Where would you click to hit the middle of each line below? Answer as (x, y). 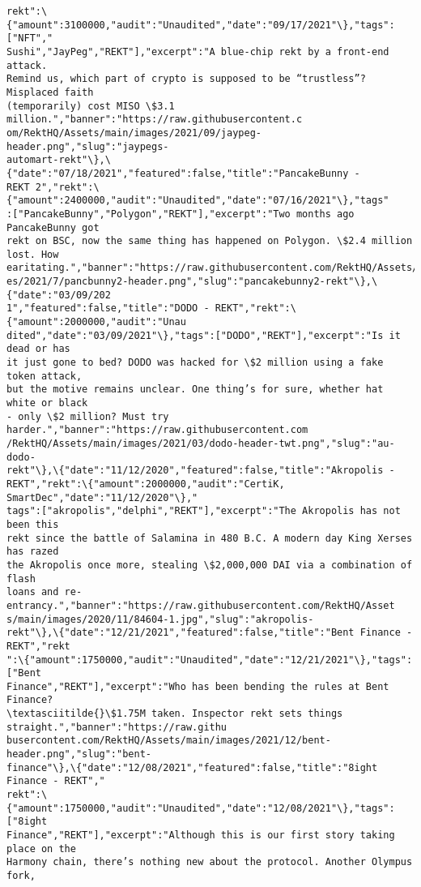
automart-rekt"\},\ (59, 160)
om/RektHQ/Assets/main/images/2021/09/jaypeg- (134, 133)
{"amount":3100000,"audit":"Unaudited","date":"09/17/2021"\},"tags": (201, 25)
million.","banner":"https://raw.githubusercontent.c (155, 120)
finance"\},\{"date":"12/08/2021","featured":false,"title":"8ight (192, 767)
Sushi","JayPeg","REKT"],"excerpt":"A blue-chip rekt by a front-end (198, 51)
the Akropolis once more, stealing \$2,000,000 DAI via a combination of (210, 565)
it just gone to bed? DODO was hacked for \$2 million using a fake (195, 363)
